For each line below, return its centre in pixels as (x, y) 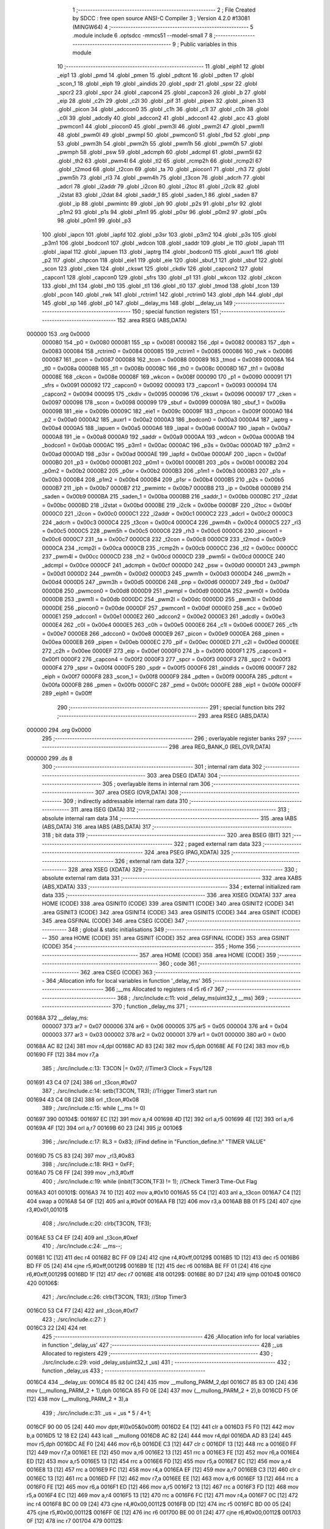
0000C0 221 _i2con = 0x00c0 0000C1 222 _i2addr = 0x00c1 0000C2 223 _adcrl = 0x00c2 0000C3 (167, 514)
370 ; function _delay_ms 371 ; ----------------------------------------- (201, 1007)
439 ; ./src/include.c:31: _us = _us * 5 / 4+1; (97, 1413)
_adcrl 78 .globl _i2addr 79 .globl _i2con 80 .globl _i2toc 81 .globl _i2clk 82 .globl (158, 186)
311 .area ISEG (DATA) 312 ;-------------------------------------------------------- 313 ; (180, 810)
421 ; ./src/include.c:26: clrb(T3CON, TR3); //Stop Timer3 (114, 1297)
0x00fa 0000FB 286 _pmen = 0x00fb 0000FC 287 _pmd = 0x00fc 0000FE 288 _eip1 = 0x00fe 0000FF (172, 685)
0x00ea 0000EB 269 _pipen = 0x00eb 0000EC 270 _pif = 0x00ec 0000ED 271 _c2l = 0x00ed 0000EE (170, 642)
